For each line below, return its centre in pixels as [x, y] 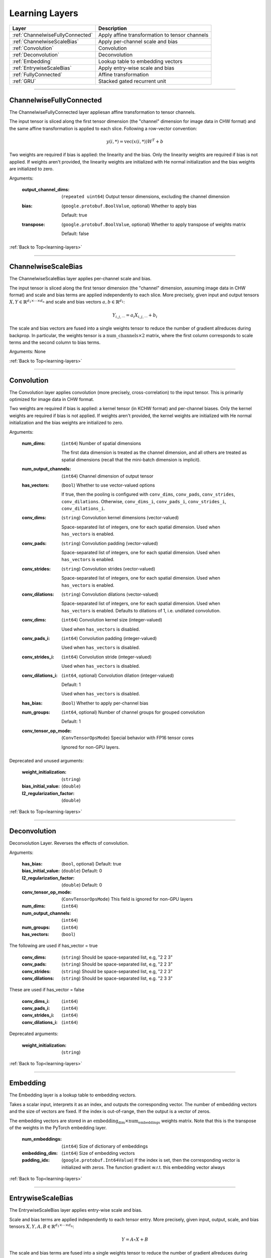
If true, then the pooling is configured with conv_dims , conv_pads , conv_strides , [148, 494]
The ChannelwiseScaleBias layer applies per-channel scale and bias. [80, 279]
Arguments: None [28, 352]
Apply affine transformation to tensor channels [153, 35]
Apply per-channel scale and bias [138, 41]
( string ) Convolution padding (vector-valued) [110, 543]
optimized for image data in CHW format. [52, 399]
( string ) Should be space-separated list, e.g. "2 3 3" [117, 978]
